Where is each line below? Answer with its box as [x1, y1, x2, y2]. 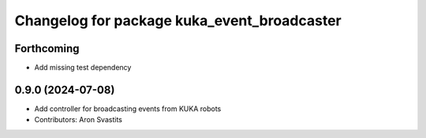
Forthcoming [14, 42, 80, 55]
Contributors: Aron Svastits [34, 115, 122, 125]
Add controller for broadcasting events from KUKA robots [34, 103, 222, 114]
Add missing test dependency [34, 63, 132, 73]
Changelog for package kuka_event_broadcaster [14, 12, 342, 29]
